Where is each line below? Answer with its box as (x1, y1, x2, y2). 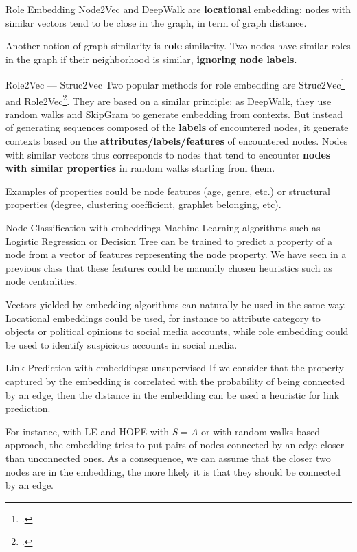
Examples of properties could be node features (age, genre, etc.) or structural (5, 183, 330, 198)
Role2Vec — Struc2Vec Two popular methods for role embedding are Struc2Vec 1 (5, 76, 345, 92)
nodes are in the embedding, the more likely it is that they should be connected (5, 464, 341, 479)
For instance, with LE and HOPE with (5, 424, 169, 438)
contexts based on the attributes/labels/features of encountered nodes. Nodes (5, 134, 348, 148)
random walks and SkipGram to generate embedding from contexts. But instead (5, 106, 343, 121)
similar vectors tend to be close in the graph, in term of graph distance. (5, 15, 307, 30)
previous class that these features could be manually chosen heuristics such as (5, 260, 332, 275)
